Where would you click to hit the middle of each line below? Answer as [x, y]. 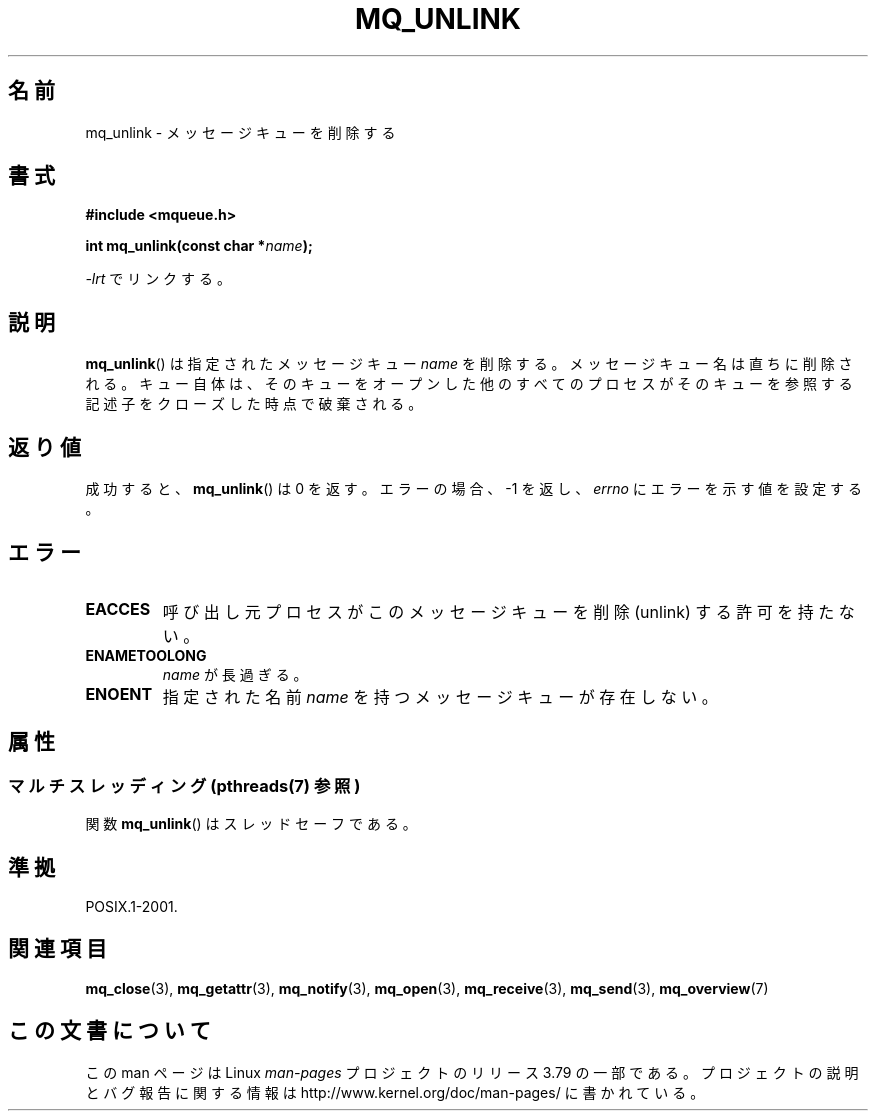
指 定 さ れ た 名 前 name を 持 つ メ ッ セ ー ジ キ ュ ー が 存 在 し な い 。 [440, 696]
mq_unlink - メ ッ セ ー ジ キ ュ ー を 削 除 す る [240, 132]
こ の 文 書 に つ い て [109, 1031]
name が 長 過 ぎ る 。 [235, 674]
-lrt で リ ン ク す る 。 [158, 279]
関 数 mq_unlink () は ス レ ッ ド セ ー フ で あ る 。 [251, 824]
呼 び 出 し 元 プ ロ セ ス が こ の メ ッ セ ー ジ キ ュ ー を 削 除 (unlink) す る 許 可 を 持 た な [508, 611]
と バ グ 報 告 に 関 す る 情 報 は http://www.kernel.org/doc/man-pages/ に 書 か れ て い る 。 [395, 1092]
